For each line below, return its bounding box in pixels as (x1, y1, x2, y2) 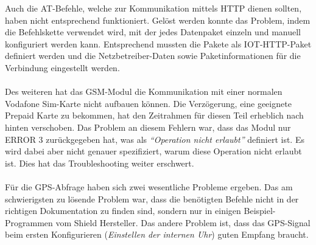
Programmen (5, 216, 53, 229)
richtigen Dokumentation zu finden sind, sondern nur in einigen (5, 204, 241, 217)
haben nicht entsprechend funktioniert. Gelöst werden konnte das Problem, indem (5, 13, 311, 26)
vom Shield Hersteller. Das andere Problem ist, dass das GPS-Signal (55, 216, 311, 229)
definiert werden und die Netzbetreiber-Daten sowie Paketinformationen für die (5, 49, 301, 62)
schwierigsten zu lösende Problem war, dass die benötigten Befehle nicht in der (5, 192, 299, 205)
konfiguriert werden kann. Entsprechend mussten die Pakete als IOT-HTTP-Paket (5, 37, 312, 50)
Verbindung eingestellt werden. (5, 61, 120, 74)
